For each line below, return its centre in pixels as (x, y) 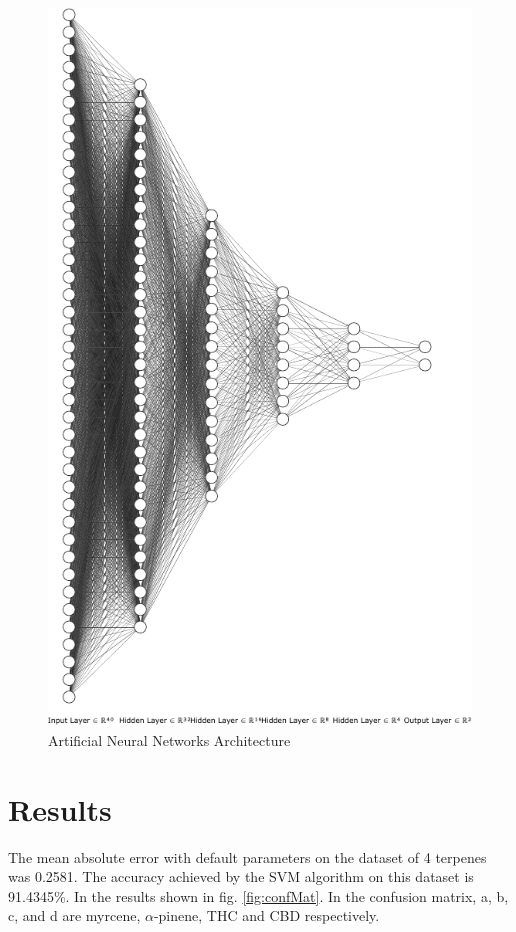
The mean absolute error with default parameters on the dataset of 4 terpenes (247, 856)
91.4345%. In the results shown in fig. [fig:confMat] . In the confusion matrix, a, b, (258, 895)
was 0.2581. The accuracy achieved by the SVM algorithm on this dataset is (241, 876)
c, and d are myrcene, (74, 915)
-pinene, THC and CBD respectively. (266, 915)
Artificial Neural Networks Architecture (169, 739)
